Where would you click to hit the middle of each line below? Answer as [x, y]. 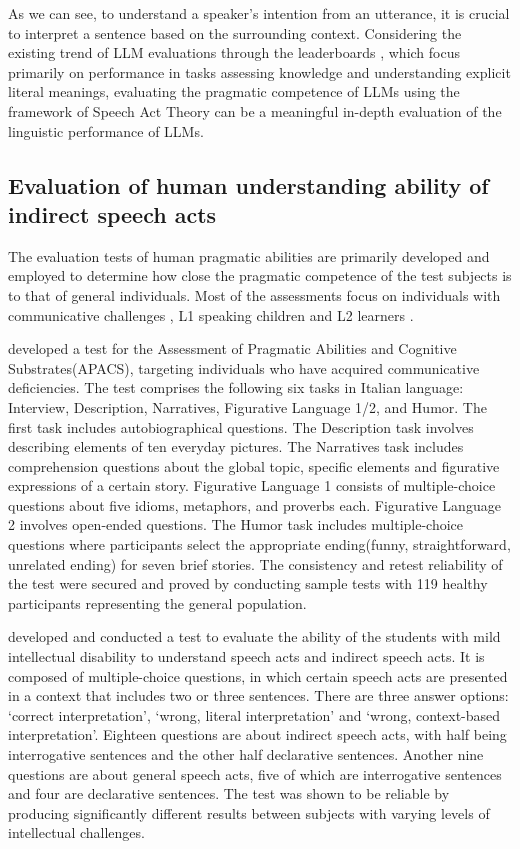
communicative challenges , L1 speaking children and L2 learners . [211, 314]
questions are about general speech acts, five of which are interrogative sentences [255, 773]
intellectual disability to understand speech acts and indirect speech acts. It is [246, 656]
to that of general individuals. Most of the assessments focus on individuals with [254, 294]
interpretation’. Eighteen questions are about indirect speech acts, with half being [257, 734]
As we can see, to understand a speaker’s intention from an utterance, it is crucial [259, 13]
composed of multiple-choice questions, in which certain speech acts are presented [258, 675]
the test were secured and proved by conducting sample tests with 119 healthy [248, 583]
